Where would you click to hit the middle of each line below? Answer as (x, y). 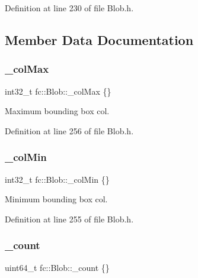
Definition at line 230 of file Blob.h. (69, 8)
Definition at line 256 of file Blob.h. (69, 130)
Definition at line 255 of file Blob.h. (69, 219)
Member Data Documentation (99, 39)
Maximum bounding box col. (57, 111)
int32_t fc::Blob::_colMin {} (57, 179)
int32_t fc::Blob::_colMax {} (58, 91)
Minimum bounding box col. (56, 199)
